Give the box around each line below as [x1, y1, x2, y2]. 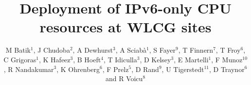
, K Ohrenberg [56, 64, 100, 74]
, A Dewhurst [72, 45, 113, 55]
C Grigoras [3, 54, 36, 64]
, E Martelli [174, 54, 209, 64]
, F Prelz [102, 64, 129, 74]
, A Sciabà [115, 45, 147, 55]
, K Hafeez [39, 54, 71, 64]
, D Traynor [209, 64, 245, 74]
